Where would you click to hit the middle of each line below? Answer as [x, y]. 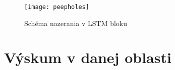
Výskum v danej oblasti [88, 57]
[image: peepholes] [57, 7]
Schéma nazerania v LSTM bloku [76, 23]
